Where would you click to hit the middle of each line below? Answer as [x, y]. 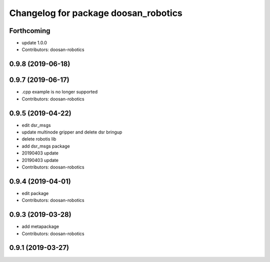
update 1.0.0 [34, 43]
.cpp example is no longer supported [59, 92]
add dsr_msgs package [46, 146]
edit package [35, 193]
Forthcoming [30, 31]
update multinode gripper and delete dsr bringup [72, 132]
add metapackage [40, 226]
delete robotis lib [39, 139]
